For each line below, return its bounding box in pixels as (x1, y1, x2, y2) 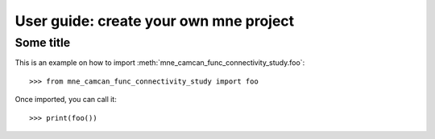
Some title (14, 35, 71, 50)
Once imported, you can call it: (14, 95, 117, 104)
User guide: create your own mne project (14, 12, 295, 30)
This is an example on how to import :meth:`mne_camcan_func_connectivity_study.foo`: (14, 58, 305, 67)
